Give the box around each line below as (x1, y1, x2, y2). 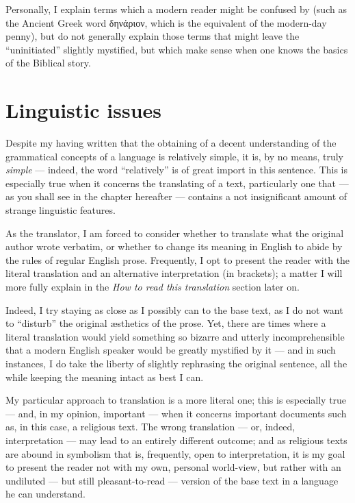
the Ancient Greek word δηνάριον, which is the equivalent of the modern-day (5, 15, 327, 29)
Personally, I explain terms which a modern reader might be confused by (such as (5, 2, 347, 16)
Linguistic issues (5, 96, 162, 124)
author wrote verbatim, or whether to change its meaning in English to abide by (5, 239, 343, 254)
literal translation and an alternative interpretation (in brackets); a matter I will (5, 266, 343, 280)
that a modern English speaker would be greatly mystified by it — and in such (5, 343, 336, 357)
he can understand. (5, 487, 86, 501)
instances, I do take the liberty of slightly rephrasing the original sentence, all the (5, 356, 347, 370)
